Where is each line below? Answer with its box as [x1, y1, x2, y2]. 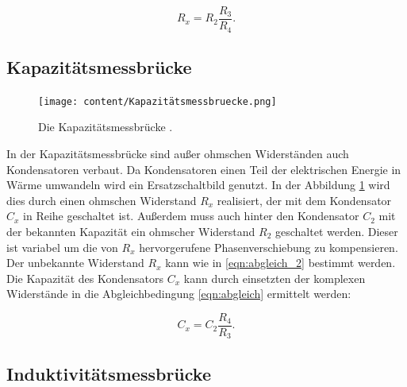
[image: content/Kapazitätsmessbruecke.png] [38, 95, 277, 107]
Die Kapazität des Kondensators [6, 269, 164, 286]
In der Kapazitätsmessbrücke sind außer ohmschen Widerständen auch [6, 145, 349, 161]
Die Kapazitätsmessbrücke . [38, 118, 173, 135]
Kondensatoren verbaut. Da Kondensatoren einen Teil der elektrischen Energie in [6, 161, 401, 177]
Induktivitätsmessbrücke [6, 361, 211, 385]
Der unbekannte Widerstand [6, 254, 144, 271]
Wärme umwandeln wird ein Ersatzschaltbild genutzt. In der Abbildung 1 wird [6, 176, 390, 193]
